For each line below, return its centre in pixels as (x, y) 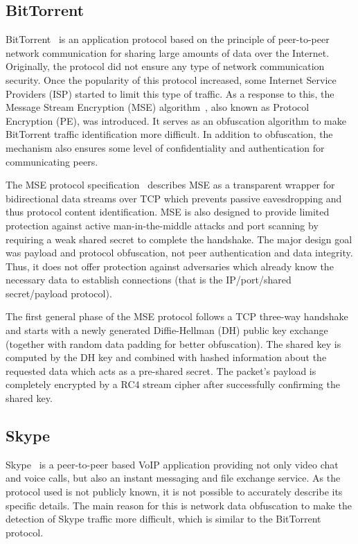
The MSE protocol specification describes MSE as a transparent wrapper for (170, 185)
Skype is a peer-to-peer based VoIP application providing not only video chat (172, 464)
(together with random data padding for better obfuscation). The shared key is (173, 343)
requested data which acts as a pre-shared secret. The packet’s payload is (161, 370)
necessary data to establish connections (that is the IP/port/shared (149, 280)
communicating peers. (52, 161)
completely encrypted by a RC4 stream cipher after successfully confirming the (173, 384)
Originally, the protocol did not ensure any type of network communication (165, 66)
